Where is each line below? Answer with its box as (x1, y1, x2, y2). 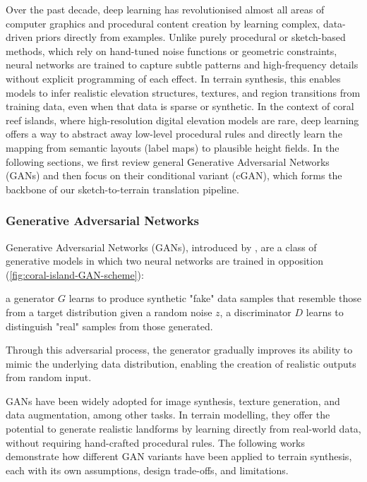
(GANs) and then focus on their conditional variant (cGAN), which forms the (6, 168, 342, 183)
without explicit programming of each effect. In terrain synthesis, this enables (6, 71, 341, 85)
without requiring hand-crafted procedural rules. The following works (6, 435, 305, 450)
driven (6, 30, 33, 44)
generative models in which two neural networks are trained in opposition (6, 253, 323, 268)
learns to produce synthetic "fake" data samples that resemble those (68, 291, 361, 306)
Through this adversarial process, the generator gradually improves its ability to (6, 342, 353, 357)
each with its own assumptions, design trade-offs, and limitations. (6, 462, 289, 477)
